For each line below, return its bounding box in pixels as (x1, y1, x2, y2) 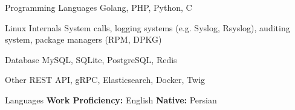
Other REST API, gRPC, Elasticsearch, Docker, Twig (5, 73, 206, 86)
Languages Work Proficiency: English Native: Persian (5, 93, 217, 106)
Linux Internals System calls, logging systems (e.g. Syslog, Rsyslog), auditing (5, 21, 290, 34)
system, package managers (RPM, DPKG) (5, 33, 162, 46)
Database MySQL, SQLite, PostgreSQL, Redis (5, 53, 177, 66)
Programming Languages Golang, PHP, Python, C (5, 1, 192, 13)
